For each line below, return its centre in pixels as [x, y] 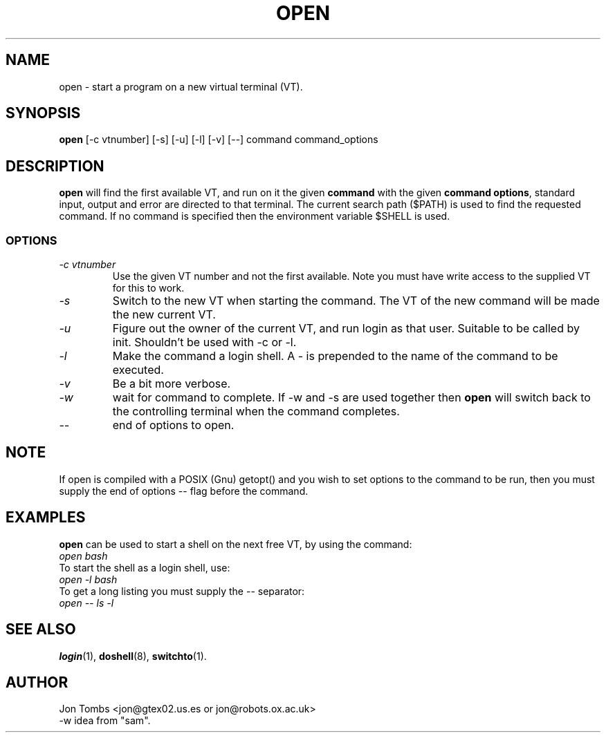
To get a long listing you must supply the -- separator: [182, 591]
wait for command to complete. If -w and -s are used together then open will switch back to [351, 398]
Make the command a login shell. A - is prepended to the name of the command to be [335, 356]
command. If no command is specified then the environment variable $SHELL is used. [255, 216]
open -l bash [88, 579]
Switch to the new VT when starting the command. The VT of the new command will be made [356, 301]
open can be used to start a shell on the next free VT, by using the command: [236, 544]
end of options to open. [173, 425]
